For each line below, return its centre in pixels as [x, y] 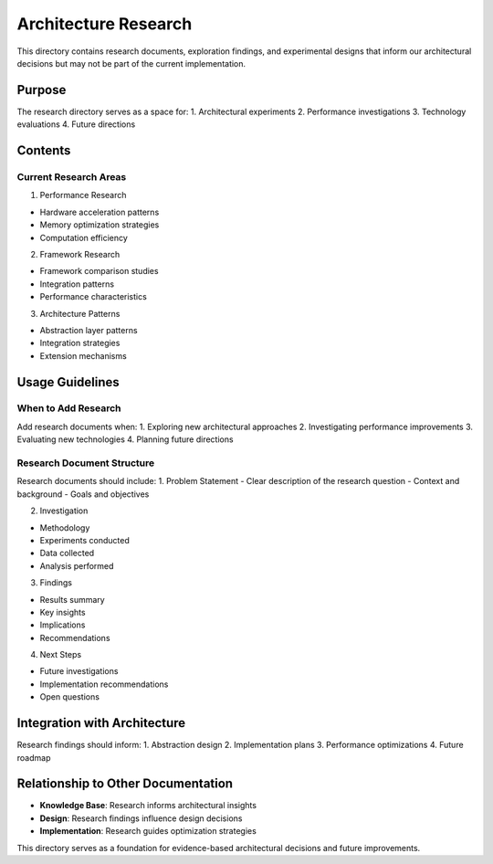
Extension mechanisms [83, 355]
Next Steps [61, 655]
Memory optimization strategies [100, 225]
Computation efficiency [84, 237]
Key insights [63, 612]
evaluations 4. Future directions [76, 124]
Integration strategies [80, 343]
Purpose [42, 90]
